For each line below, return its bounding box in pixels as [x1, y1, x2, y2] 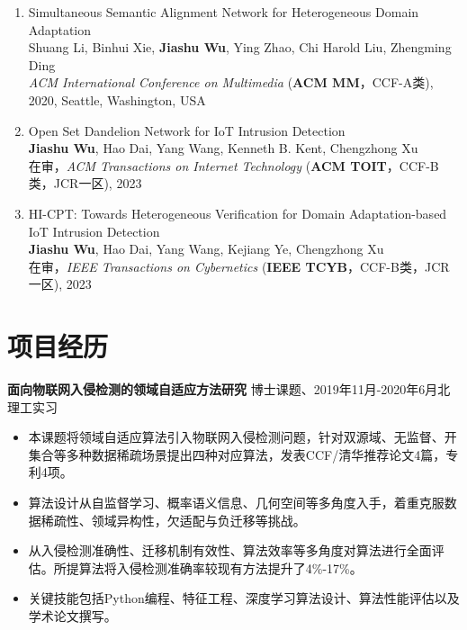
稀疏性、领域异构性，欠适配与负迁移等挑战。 [40, 510, 306, 529]
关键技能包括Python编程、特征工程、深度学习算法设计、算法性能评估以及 [28, 589, 460, 607]
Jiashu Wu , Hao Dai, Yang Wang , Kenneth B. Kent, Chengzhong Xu [28, 139, 418, 157]
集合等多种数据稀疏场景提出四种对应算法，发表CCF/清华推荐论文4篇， [28, 445, 446, 463]
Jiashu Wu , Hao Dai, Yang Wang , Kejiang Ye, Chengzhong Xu [28, 239, 384, 258]
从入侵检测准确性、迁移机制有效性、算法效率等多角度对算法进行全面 [28, 541, 432, 560]
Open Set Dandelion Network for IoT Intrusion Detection [28, 121, 346, 139]
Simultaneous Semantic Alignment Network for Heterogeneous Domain [28, 3, 419, 21]
